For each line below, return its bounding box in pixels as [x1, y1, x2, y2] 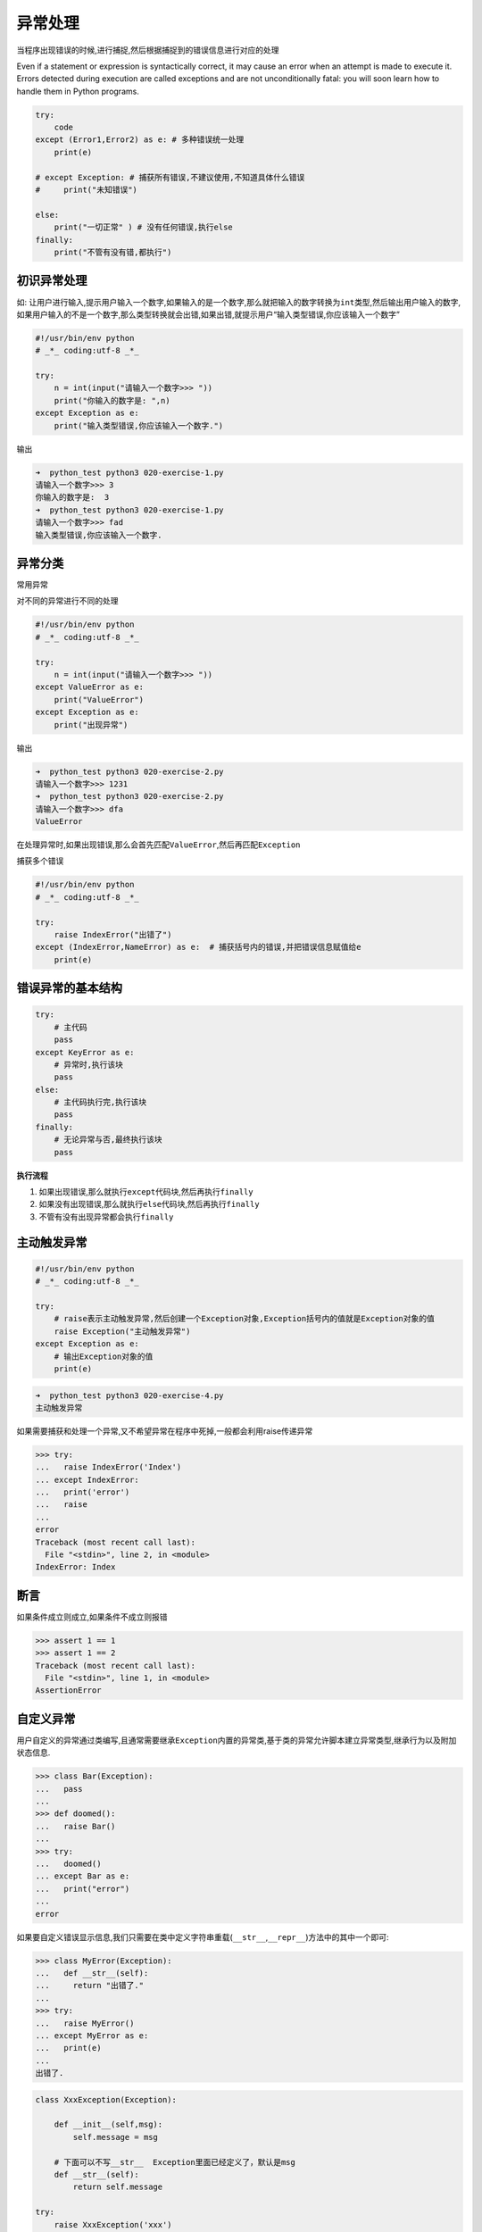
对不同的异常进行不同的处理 [16, 595, 119, 606]
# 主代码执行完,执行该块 [54, 1097, 147, 1107]
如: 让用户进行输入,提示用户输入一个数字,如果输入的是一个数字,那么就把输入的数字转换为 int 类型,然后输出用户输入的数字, [16, 296, 461, 307]
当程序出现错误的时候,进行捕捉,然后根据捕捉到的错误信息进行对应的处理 [16, 45, 280, 55]
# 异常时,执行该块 [54, 1059, 124, 1070]
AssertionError [35, 1686, 102, 1695]
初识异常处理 [16, 273, 87, 288]
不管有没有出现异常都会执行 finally [38, 1211, 174, 1222]
